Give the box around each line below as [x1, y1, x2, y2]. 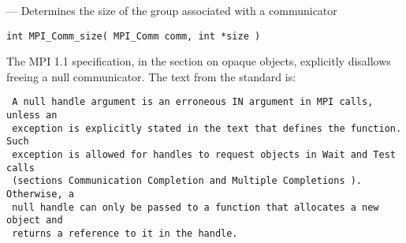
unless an [6, 110, 58, 121]
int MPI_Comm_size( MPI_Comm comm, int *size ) [6, 30, 261, 42]
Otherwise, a [6, 189, 74, 200]
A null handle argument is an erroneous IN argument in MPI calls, [12, 96, 374, 108]
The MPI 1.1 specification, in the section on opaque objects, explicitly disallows [6, 53, 391, 69]
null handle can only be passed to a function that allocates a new [12, 201, 379, 213]
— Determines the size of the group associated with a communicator [6, 2, 337, 18]
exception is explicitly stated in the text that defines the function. [12, 122, 402, 134]
